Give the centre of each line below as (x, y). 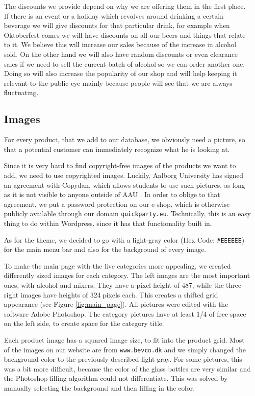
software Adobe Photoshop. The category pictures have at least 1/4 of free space (125, 313)
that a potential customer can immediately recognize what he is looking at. (117, 149)
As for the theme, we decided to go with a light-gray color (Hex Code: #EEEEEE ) (124, 239)
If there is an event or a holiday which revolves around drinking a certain (114, 15)
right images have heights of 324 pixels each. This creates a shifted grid (111, 294)
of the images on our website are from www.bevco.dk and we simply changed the (125, 349)
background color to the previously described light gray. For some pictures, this (123, 359)
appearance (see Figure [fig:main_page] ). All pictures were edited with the (116, 304)
